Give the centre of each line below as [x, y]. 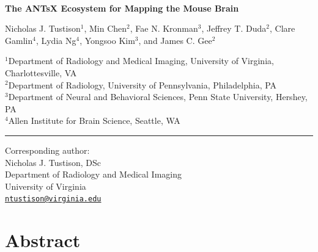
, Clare [282, 28]
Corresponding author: [47, 150]
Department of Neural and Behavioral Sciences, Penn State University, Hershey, [158, 97]
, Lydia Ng [56, 40]
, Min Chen [105, 28]
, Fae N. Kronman [164, 28]
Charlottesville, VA [41, 72]
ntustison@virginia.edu [53, 199]
